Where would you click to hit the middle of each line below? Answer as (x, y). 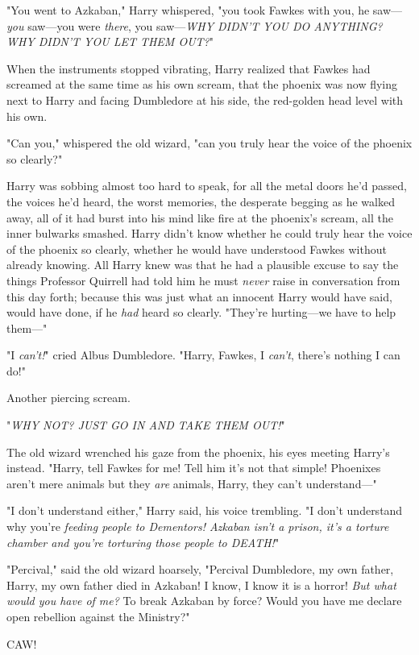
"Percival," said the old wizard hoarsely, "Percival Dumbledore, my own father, (200, 569)
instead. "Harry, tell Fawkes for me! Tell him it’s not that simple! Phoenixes (194, 468)
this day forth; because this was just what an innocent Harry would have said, (199, 296)
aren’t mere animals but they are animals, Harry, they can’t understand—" (192, 483)
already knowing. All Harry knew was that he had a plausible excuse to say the (203, 265)
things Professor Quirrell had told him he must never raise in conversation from (203, 280)
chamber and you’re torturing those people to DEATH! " (143, 542)
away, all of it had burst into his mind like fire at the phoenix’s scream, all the (200, 217)
